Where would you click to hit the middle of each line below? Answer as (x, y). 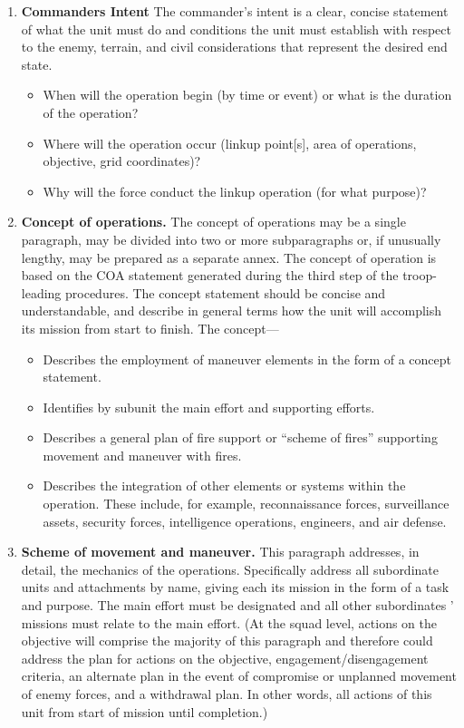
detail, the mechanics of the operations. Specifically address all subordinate (230, 569)
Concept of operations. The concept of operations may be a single (213, 222)
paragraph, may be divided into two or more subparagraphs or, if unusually (231, 239)
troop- (420, 275)
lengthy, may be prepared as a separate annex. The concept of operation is (229, 257)
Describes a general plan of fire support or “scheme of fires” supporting (240, 437)
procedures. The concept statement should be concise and (226, 292)
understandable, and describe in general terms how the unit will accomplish (232, 311)
